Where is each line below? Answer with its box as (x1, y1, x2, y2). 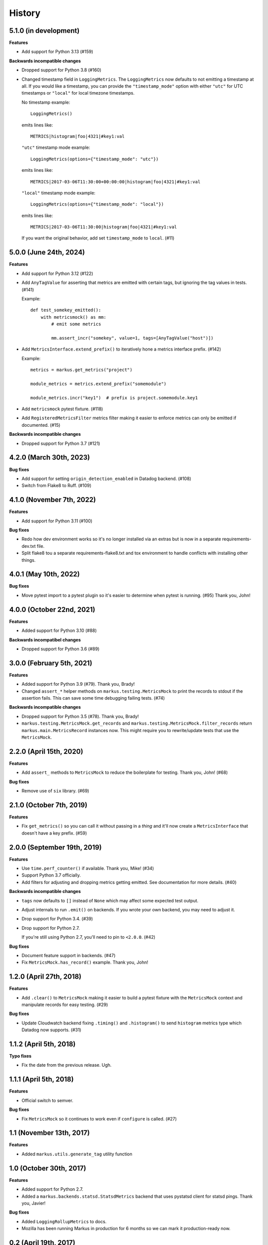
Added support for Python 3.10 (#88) (21, 627, 97, 633)
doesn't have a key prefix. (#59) (21, 830, 87, 836)
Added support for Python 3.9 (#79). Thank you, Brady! (21, 681, 135, 687)
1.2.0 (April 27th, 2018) (9, 973, 82, 981)
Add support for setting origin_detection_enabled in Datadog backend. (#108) (21, 476, 192, 482)
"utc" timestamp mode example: (21, 144, 90, 150)
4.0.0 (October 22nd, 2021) (9, 605, 95, 614)
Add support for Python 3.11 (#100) (21, 518, 93, 524)
